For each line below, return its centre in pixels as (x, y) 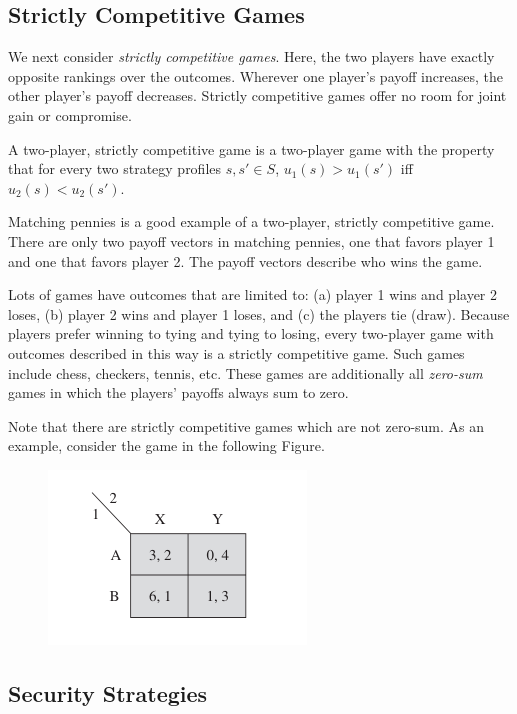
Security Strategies (108, 692)
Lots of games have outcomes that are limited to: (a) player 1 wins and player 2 (253, 294)
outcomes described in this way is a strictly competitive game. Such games (236, 352)
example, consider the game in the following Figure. (166, 445)
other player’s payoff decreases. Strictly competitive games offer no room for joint (257, 95)
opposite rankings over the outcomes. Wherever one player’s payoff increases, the (255, 75)
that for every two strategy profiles (115, 168)
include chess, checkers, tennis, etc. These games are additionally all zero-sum (245, 372)
